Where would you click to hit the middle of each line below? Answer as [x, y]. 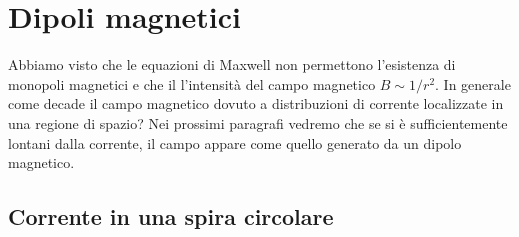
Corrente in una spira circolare [171, 216]
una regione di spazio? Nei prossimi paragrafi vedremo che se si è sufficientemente [258, 122]
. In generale [473, 83]
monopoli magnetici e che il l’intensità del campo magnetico [192, 83]
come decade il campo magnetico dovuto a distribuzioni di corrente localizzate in [256, 103]
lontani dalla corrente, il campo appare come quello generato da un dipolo [235, 142]
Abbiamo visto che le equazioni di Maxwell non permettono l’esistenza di [232, 64]
